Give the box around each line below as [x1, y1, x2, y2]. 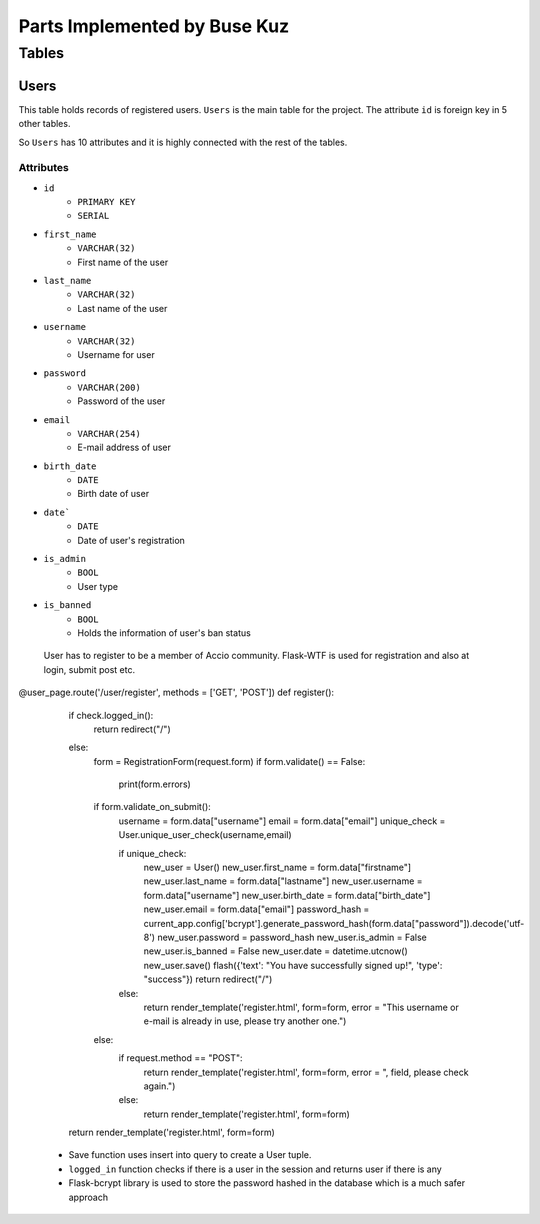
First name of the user [77, 256, 169, 268]
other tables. [18, 118, 71, 130]
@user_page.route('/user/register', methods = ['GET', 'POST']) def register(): [18, 686, 335, 699]
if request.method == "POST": [118, 1052, 244, 1064]
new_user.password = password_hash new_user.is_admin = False [156, 931, 427, 943]
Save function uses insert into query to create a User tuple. [68, 1149, 312, 1161]
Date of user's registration [77, 534, 185, 546]
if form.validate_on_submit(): [93, 801, 212, 813]
